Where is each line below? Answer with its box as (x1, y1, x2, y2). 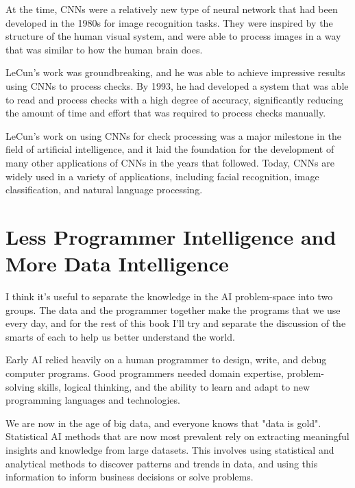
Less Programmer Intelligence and (5, 222, 336, 250)
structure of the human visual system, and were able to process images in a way (5, 29, 341, 43)
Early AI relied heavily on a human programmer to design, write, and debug (5, 352, 327, 367)
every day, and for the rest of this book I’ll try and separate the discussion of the (5, 316, 346, 330)
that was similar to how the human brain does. (5, 42, 203, 56)
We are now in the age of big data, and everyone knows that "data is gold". (5, 415, 321, 430)
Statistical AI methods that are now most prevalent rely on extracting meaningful (5, 429, 350, 443)
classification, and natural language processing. (5, 182, 203, 197)
